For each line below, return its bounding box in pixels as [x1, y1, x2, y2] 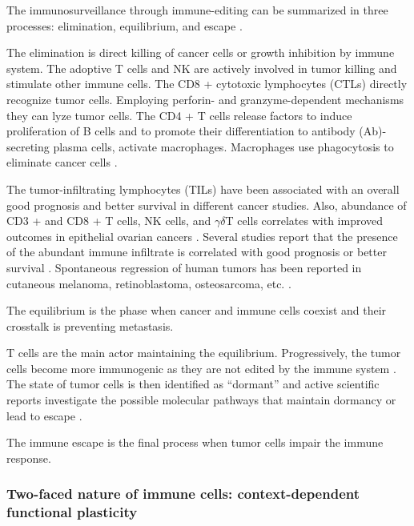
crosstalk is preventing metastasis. [6, 317, 174, 334]
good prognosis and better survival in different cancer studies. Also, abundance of [6, 196, 407, 213]
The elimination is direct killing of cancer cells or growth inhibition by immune [6, 44, 395, 61]
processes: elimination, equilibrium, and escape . [6, 17, 243, 34]
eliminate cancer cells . [6, 154, 118, 171]
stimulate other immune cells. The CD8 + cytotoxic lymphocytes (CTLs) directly [6, 75, 408, 92]
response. [6, 449, 51, 466]
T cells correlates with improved [225, 212, 384, 229]
